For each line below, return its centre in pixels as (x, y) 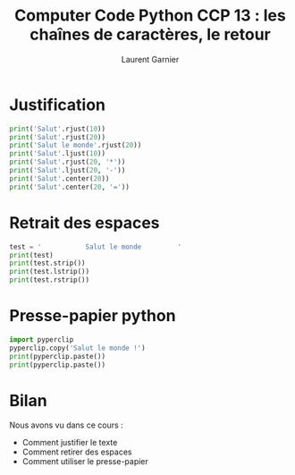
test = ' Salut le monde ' (95, 247)
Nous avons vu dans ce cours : (66, 425)
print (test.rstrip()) (50, 280)
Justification (57, 105)
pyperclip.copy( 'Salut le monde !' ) (77, 348)
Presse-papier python (93, 316)
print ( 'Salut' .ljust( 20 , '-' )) (67, 171)
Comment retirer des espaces (77, 452)
